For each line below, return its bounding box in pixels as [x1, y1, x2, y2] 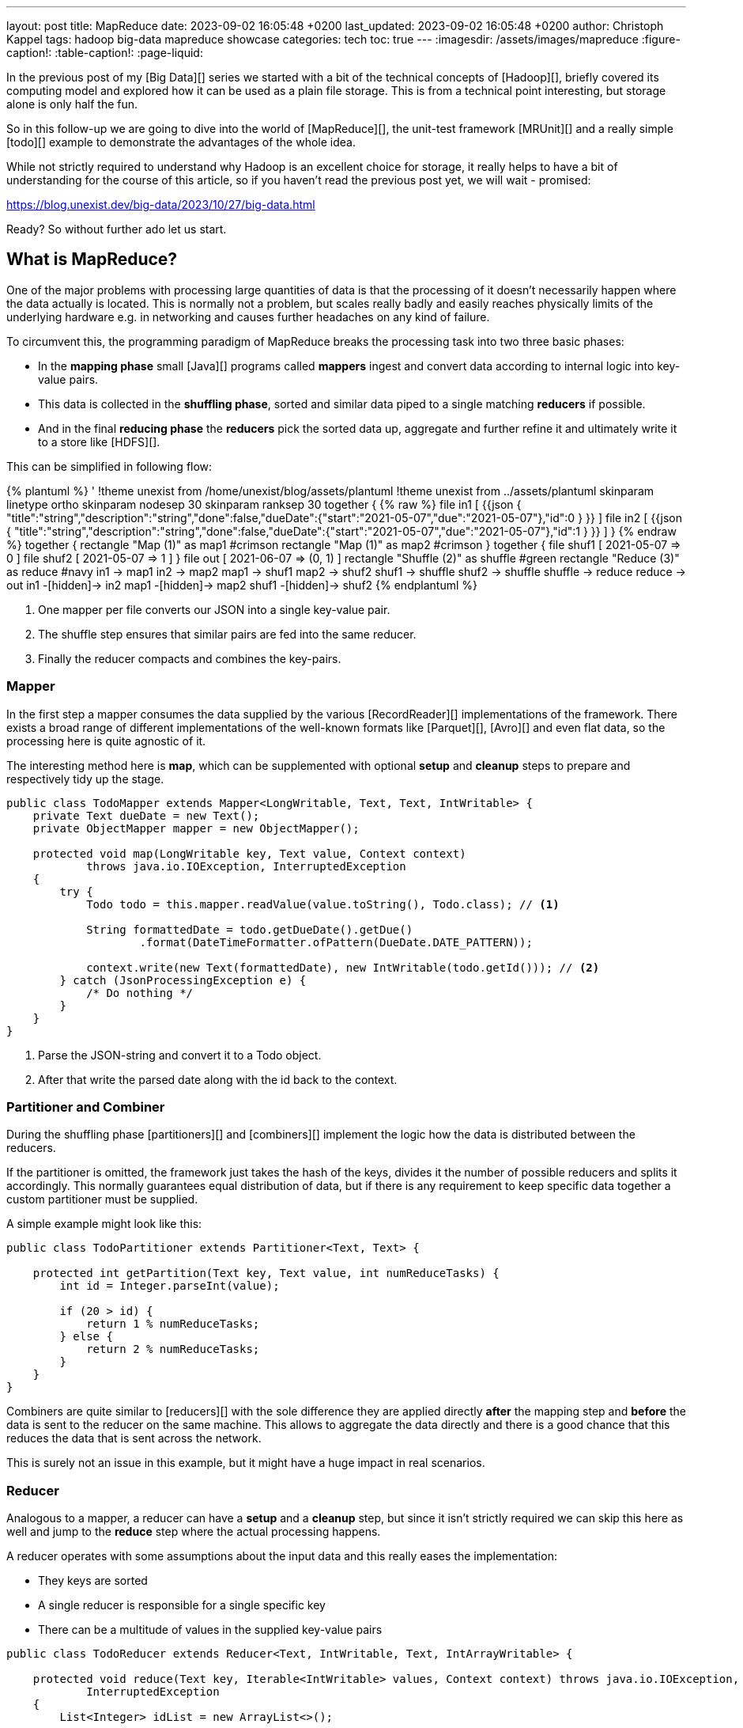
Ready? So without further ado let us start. [6, 222, 227, 236]
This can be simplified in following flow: [6, 459, 213, 473]
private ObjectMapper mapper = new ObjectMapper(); [32, 821, 360, 835]
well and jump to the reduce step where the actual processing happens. [6, 1525, 381, 1539]
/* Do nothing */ [86, 986, 194, 999]
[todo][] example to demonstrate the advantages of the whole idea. [6, 135, 356, 149]
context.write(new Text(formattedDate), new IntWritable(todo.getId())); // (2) [86, 961, 600, 974]
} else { [59, 1330, 113, 1343]
